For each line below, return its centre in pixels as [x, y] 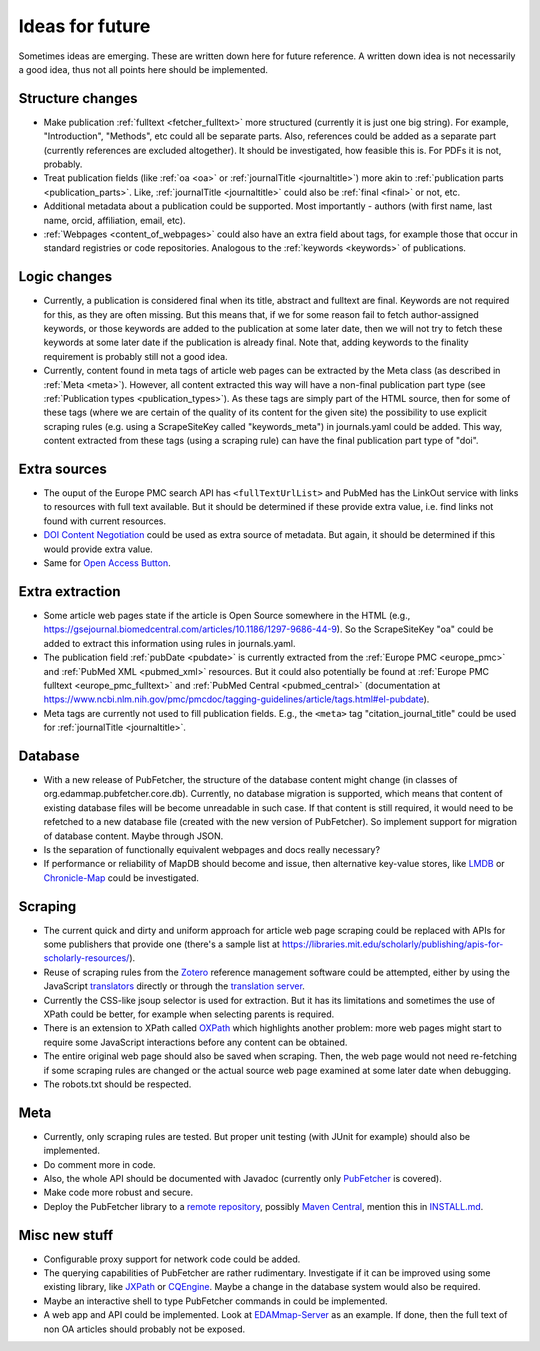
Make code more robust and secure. [118, 1192]
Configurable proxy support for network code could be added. [172, 1259]
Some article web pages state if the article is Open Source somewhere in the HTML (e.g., [227, 615]
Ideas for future [84, 26]
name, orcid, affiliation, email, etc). [114, 220]
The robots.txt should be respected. [117, 1084]
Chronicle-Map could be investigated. [121, 877]
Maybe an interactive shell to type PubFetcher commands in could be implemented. [215, 1301]
